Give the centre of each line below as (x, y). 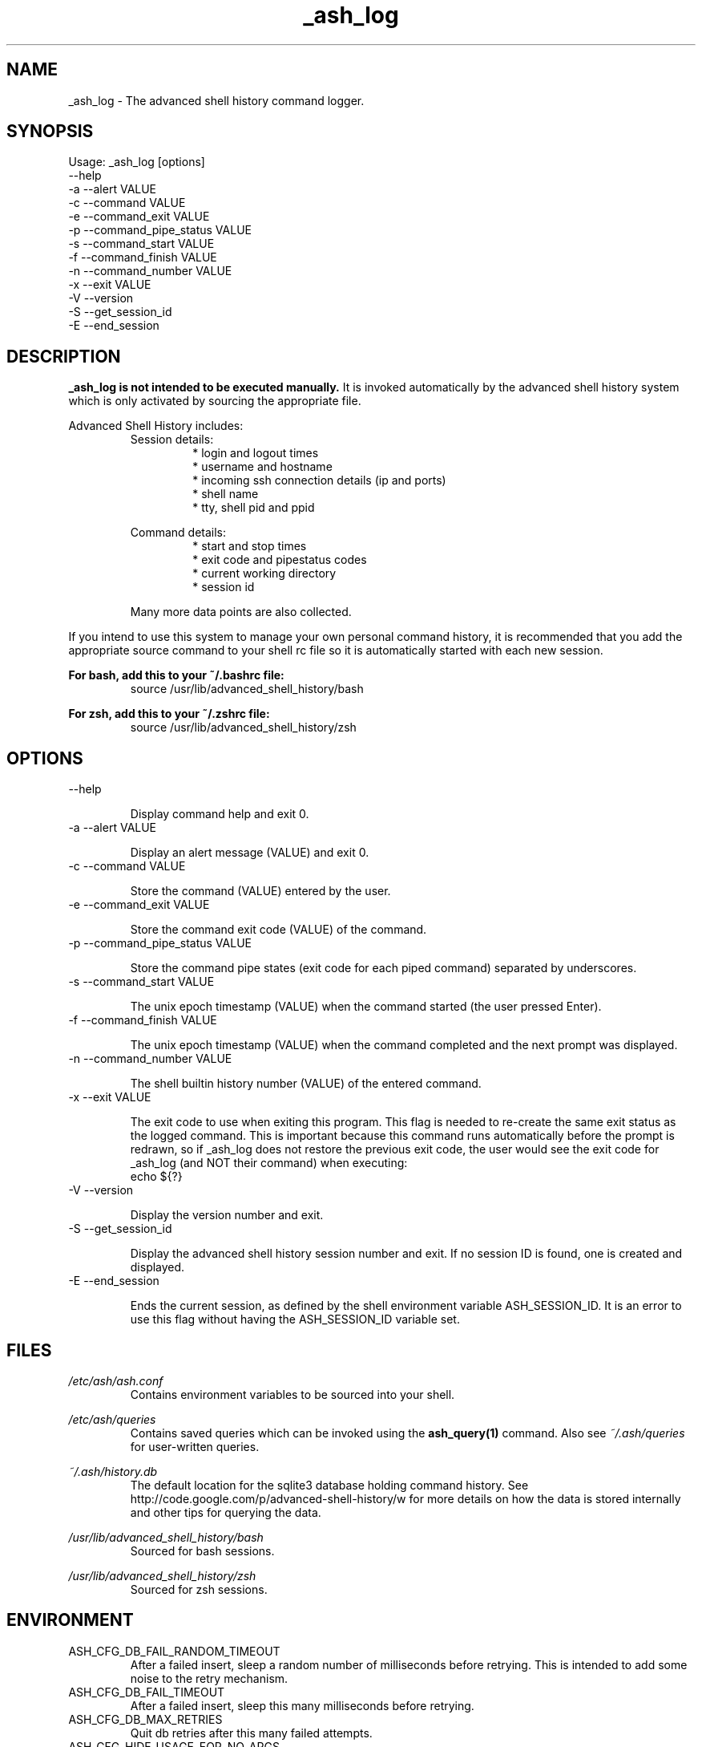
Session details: (172, 440)
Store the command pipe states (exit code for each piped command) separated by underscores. (383, 968)
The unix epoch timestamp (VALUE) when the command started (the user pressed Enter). (366, 1007)
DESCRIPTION (64, 356)
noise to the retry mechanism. (209, 1678)
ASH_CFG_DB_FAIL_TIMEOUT (147, 1692)
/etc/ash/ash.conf (116, 1380)
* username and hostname (262, 467)
